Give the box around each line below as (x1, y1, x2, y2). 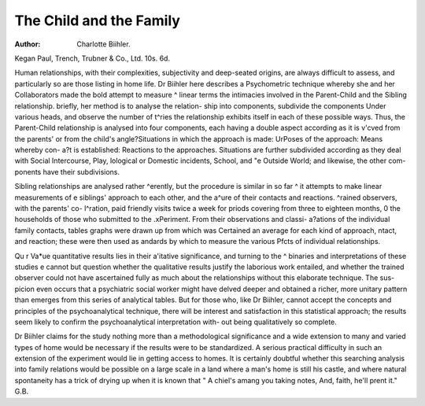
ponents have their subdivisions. (14, 167, 120, 176)
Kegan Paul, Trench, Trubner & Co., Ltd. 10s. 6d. (14, 54, 171, 63)
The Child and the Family (14, 12, 181, 29)
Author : (14, 39, 41, 49)
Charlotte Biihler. (76, 39, 131, 49)
